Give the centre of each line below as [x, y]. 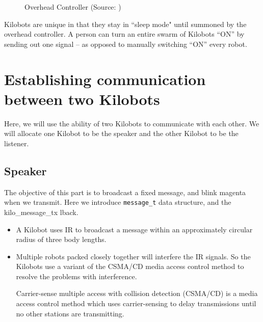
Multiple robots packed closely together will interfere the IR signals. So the [133, 256]
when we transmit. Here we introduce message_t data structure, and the [118, 202]
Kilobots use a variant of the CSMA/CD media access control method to [130, 266]
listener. [17, 143]
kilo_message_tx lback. [41, 212]
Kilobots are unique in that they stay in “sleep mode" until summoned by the [125, 24]
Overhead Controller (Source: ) [73, 7]
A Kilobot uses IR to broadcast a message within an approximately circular [134, 229]
